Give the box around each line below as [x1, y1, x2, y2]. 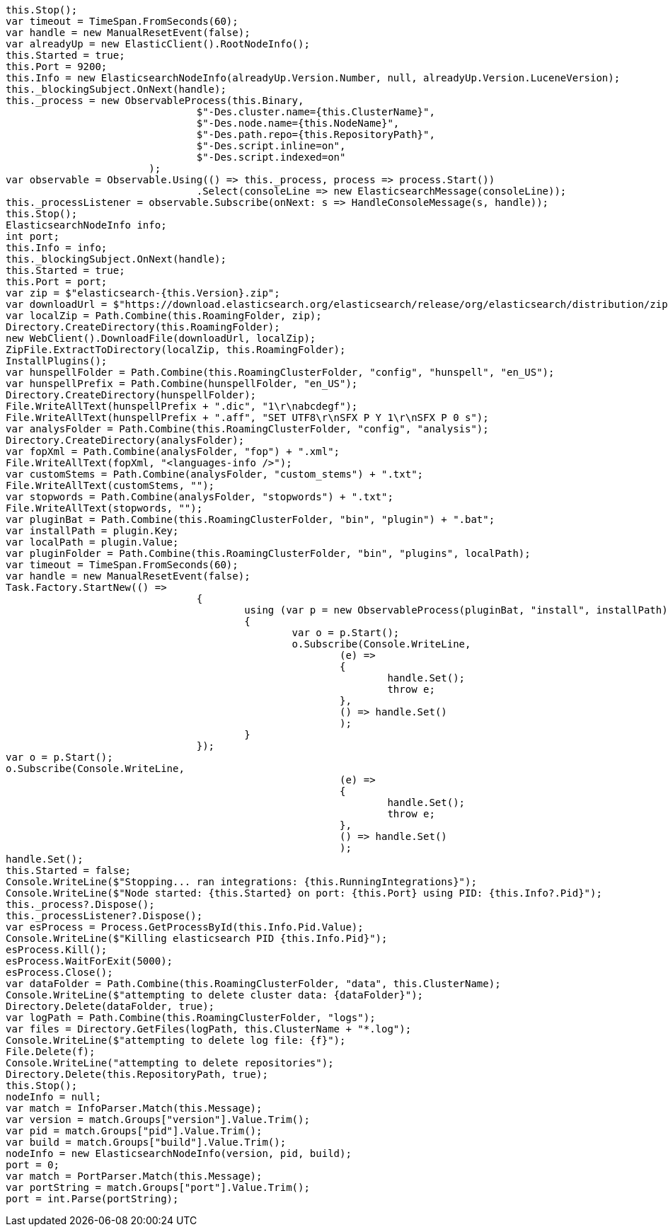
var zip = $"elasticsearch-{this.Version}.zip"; [6, 287, 280, 299]
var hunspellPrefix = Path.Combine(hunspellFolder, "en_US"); [6, 378, 358, 389]
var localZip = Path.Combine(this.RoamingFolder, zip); [6, 310, 322, 321]
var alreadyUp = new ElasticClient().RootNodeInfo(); [6, 38, 310, 50]
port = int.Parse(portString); [6, 1193, 179, 1204]
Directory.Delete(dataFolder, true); [6, 1001, 215, 1012]
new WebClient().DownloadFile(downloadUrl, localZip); [6, 333, 316, 344]
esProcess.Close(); [6, 967, 113, 978]
